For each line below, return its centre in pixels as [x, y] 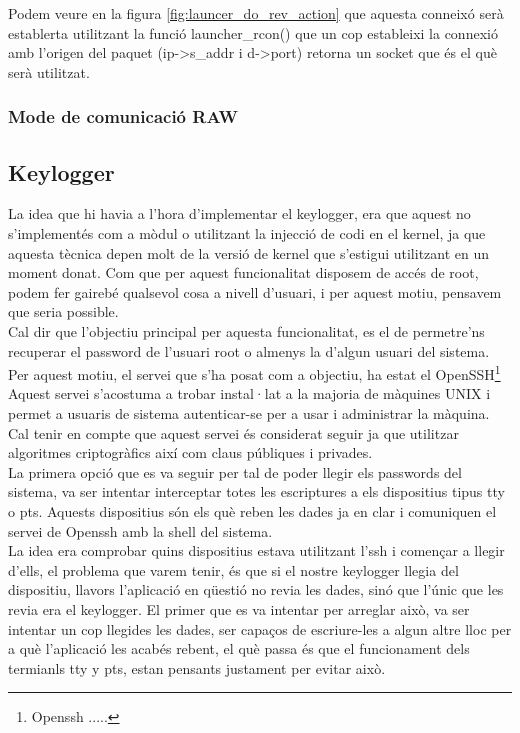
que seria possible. [63, 311]
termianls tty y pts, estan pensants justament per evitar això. [197, 667]
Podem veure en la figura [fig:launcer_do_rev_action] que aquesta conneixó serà [256, 13]
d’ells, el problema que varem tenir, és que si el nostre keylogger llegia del [233, 569]
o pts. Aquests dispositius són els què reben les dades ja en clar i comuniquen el [252, 510]
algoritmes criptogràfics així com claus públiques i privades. [190, 452]
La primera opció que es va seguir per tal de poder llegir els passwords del [235, 471]
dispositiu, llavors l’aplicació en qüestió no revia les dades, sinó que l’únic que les [256, 589]
